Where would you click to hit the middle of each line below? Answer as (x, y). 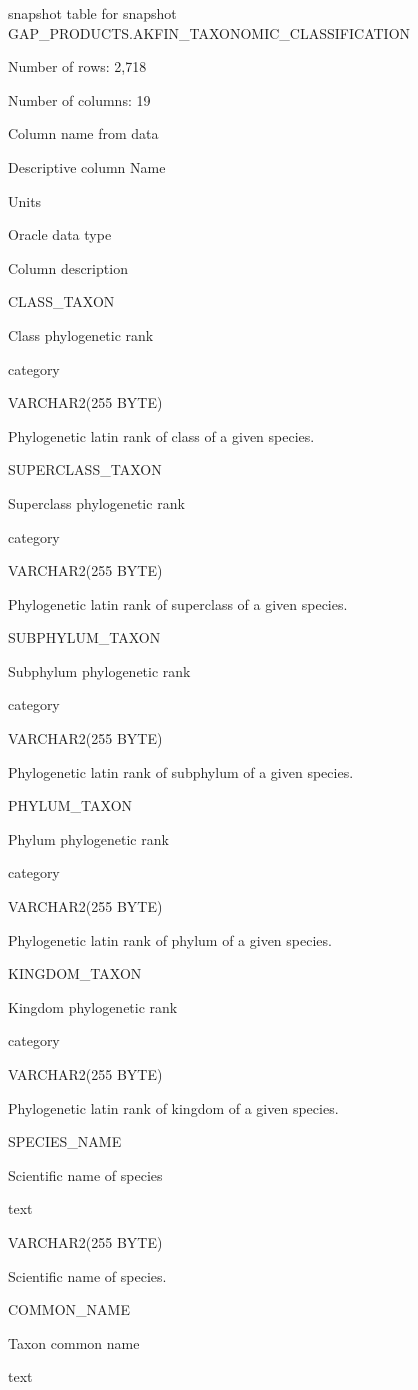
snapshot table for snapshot (92, 13)
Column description (68, 267)
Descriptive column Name (87, 166)
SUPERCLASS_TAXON (85, 469)
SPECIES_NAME (65, 1141)
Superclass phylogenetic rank (96, 502)
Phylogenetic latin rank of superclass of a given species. (178, 603)
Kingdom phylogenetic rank (93, 1006)
